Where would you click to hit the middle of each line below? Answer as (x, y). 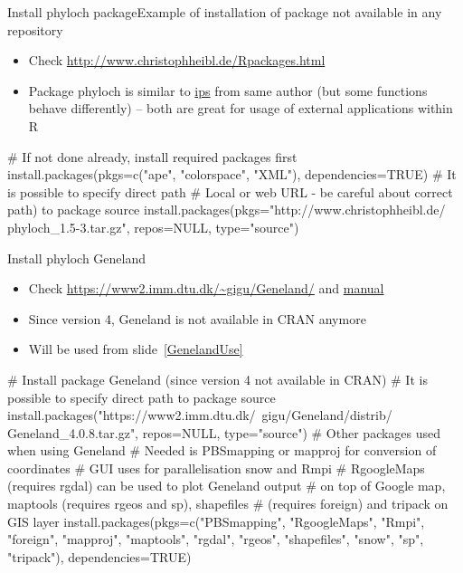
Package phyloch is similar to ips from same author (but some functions (228, 90)
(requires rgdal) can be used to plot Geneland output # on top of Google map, (227, 486)
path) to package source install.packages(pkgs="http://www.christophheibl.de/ (227, 210)
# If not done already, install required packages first (152, 156)
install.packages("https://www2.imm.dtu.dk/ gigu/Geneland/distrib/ (200, 415)
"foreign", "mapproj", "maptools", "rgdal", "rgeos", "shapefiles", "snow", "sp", (216, 539)
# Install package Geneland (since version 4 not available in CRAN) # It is (217, 379)
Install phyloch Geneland (77, 258)
